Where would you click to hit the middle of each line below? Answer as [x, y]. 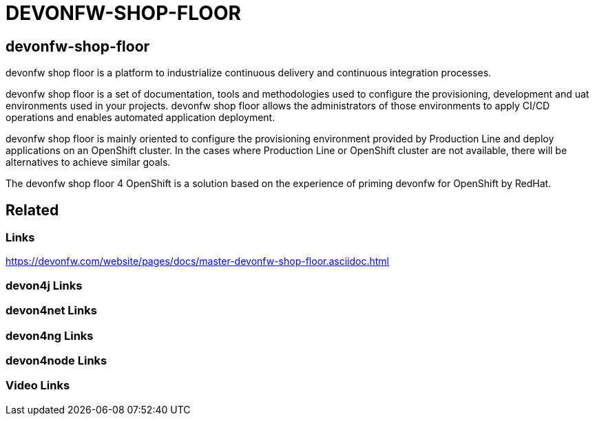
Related [32, 210]
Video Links [38, 386]
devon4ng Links [50, 335]
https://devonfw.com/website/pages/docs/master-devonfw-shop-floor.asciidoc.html [197, 261]
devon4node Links [56, 360]
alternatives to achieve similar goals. [88, 162]
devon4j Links [44, 285]
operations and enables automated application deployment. [140, 118]
